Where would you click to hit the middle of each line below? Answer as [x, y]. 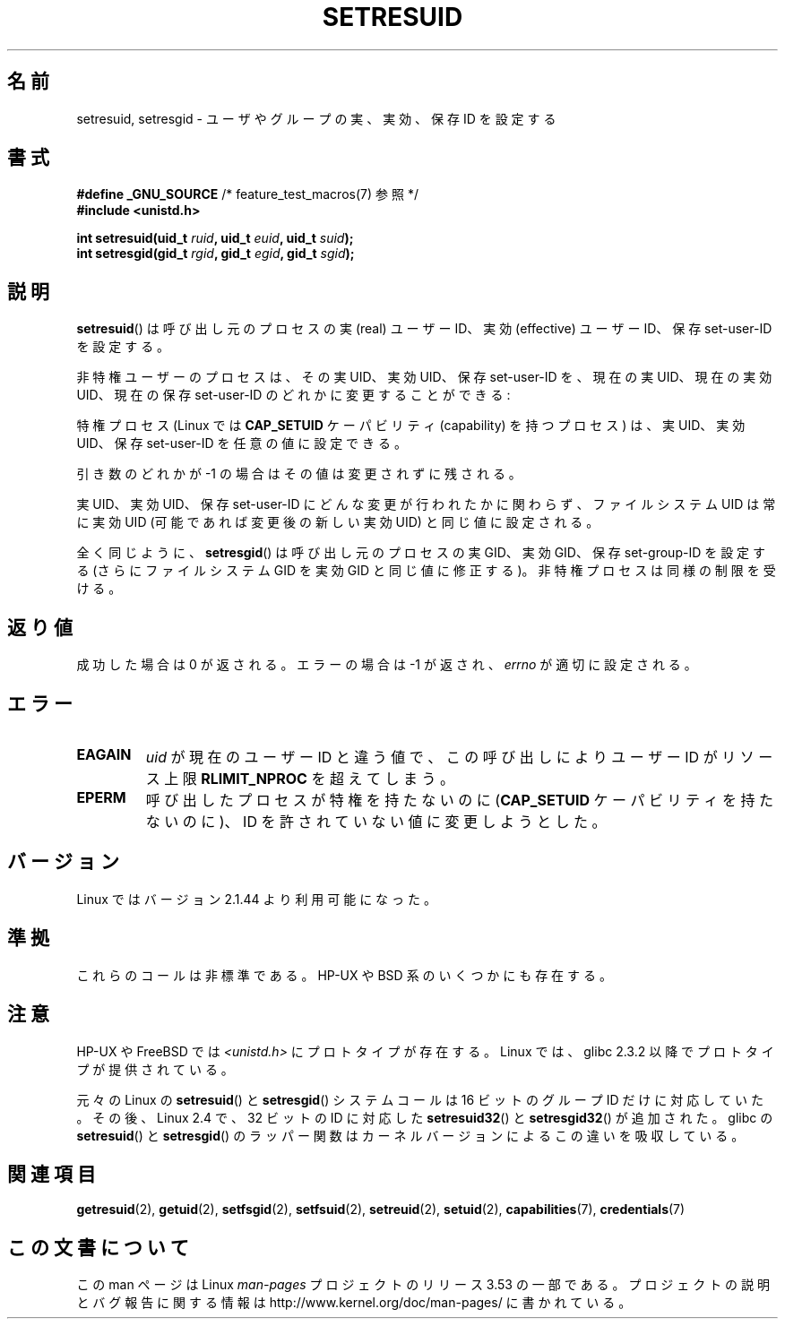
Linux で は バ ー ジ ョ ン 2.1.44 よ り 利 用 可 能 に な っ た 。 [256, 899]
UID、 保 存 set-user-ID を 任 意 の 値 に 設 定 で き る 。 [242, 443]
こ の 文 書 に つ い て [98, 1247]
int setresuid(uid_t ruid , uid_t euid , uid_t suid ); [215, 238]
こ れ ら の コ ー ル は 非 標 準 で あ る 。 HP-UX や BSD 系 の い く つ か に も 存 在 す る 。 [344, 975]
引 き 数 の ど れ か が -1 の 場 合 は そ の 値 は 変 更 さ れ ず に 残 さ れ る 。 [299, 474]
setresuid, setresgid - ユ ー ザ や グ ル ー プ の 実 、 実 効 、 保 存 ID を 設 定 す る [316, 118]
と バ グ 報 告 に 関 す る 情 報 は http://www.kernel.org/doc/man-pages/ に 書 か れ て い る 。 [354, 1303]
